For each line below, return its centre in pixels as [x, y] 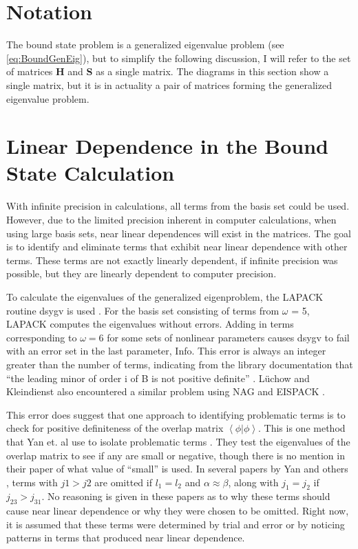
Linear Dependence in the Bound [167, 146]
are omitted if [123, 482]
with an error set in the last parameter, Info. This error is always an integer [166, 351]
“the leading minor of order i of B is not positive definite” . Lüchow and [158, 378]
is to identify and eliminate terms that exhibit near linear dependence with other [177, 247]
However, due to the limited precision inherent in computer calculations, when [171, 219]
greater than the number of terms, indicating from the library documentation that [180, 364]
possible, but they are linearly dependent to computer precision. [141, 273]
